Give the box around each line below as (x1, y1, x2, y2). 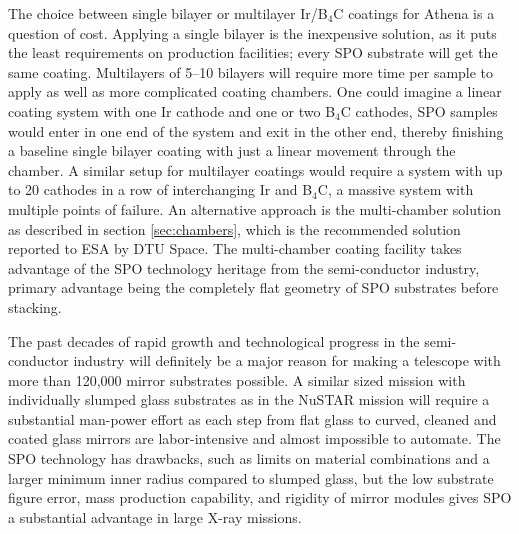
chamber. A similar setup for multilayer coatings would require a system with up (8, 159, 503, 180)
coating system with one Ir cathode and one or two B (8, 100, 336, 121)
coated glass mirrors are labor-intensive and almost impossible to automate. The (8, 428, 501, 449)
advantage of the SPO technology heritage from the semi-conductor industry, (8, 257, 480, 278)
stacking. (8, 296, 62, 317)
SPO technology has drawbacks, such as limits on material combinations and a (8, 448, 490, 469)
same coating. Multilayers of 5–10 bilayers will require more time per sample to (8, 61, 494, 82)
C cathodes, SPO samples (340, 100, 498, 121)
